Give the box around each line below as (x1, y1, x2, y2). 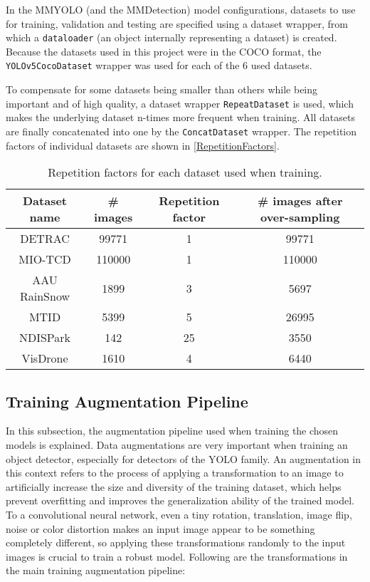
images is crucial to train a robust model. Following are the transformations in (6, 549, 348, 563)
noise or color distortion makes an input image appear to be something (6, 521, 315, 536)
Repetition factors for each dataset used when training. (48, 164, 322, 181)
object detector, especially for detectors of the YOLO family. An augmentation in (6, 451, 361, 466)
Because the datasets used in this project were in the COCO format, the (6, 43, 322, 58)
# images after (257, 192, 343, 209)
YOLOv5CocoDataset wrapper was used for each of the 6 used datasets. (6, 58, 312, 73)
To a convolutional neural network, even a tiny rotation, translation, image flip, (6, 506, 352, 521)
